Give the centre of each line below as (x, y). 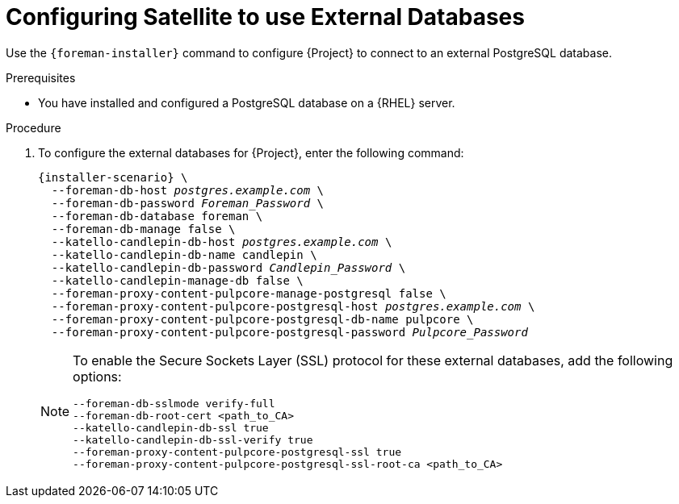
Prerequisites (41, 77)
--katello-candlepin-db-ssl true (171, 427)
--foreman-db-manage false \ (143, 229)
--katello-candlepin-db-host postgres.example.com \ (222, 242)
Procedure (34, 127)
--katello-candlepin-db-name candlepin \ (184, 254)
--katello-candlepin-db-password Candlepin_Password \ (228, 267)
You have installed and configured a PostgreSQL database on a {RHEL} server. (247, 102)
